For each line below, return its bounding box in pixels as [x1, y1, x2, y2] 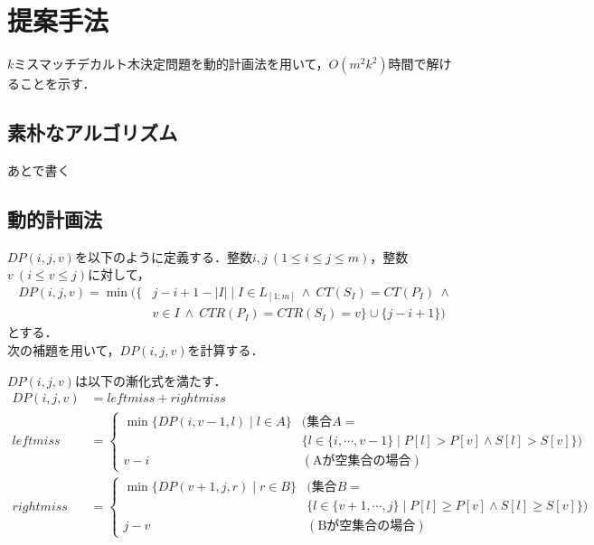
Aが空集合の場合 [313, 454, 411, 467]
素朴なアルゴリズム [7, 118, 178, 146]
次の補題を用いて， [7, 341, 120, 360]
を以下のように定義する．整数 [74, 247, 252, 266]
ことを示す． [19, 74, 96, 93]
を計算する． [187, 341, 264, 360]
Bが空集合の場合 [317, 520, 416, 533]
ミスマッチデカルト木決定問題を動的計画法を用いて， [14, 54, 329, 73]
